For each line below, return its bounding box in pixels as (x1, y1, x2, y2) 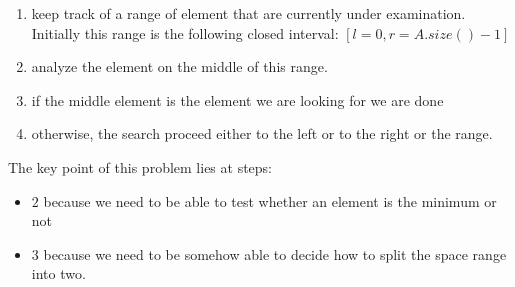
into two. (31, 263, 86, 284)
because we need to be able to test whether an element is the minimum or (43, 190, 497, 211)
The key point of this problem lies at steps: (8, 156, 272, 177)
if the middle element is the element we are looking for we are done (31, 89, 444, 110)
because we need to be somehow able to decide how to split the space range (43, 243, 507, 264)
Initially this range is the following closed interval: (31, 22, 339, 43)
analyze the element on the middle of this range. (31, 56, 328, 77)
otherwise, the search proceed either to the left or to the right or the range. (31, 123, 493, 144)
